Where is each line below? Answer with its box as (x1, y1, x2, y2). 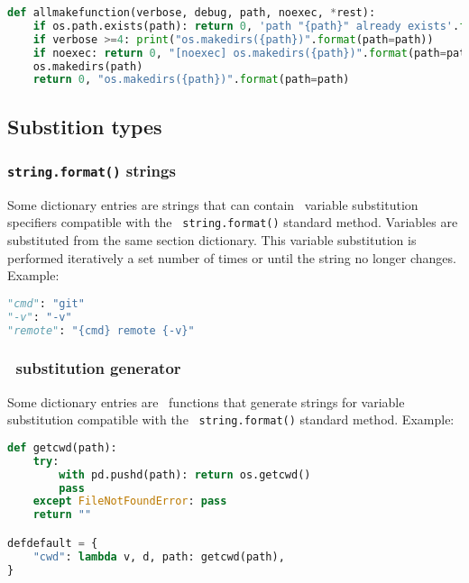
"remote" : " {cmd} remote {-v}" (7, 323, 195, 337)
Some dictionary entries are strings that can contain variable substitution (7, 195, 418, 214)
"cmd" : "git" (7, 296, 85, 310)
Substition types (7, 112, 162, 140)
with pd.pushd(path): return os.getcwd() (59, 468, 311, 481)
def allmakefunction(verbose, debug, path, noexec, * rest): (7, 6, 376, 19)
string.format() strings (7, 159, 176, 181)
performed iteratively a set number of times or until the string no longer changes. (7, 248, 456, 267)
